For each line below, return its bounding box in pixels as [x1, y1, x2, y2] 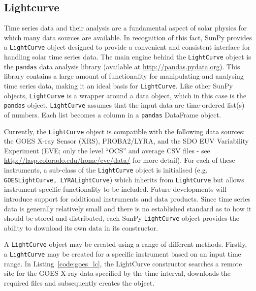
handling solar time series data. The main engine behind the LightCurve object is [4, 52, 251, 62]
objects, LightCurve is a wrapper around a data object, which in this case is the [4, 90, 247, 100]
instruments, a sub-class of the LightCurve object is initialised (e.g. [4, 165, 208, 175]
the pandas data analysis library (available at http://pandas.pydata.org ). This [4, 61, 240, 71]
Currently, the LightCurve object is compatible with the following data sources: [4, 126, 245, 136]
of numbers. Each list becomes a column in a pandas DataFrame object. [4, 109, 221, 119]
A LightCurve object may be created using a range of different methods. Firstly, [4, 239, 247, 249]
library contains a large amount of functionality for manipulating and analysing [4, 71, 244, 81]
